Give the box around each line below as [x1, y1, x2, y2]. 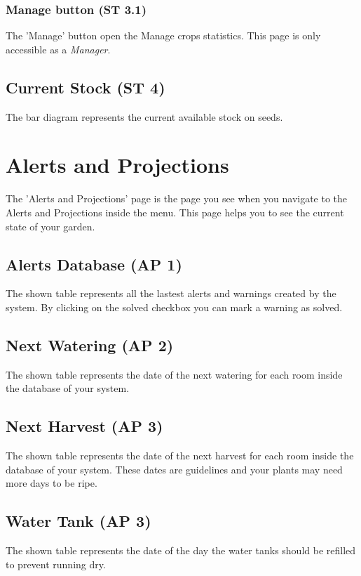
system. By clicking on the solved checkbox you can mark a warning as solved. [6, 299, 343, 314]
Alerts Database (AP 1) [6, 253, 182, 275]
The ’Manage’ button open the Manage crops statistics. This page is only [6, 28, 321, 43]
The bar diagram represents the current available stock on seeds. [6, 109, 283, 124]
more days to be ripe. [6, 476, 97, 490]
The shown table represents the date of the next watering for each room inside [6, 367, 343, 381]
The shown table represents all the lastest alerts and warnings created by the [6, 286, 336, 301]
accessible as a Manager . [6, 41, 111, 56]
